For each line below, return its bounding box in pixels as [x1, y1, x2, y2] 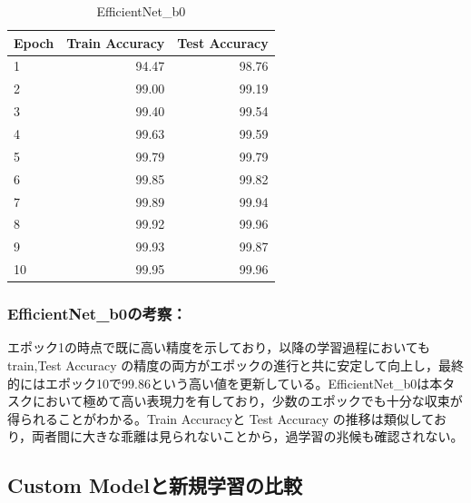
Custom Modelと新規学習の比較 [7, 471, 302, 499]
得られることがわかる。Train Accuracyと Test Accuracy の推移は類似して [7, 409, 434, 428]
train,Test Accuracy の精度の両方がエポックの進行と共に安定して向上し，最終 [7, 355, 464, 374]
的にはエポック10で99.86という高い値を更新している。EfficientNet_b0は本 [7, 373, 443, 392]
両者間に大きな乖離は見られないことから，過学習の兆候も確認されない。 [32, 427, 464, 446]
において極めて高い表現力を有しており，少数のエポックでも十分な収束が [32, 391, 463, 410]
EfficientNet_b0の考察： [7, 302, 187, 325]
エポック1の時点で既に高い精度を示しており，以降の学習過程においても [7, 338, 431, 357]
